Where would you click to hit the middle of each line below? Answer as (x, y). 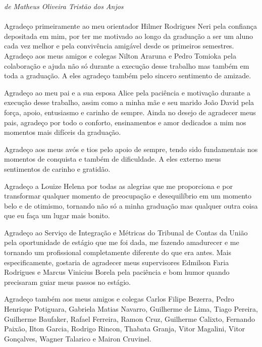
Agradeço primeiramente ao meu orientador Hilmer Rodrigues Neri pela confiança (131, 26)
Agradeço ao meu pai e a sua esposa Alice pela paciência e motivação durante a (127, 92)
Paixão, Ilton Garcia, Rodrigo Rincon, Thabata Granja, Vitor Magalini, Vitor (125, 329)
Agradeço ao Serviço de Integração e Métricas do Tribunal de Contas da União (126, 232)
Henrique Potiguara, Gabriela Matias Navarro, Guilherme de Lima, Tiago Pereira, (131, 309)
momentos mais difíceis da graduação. (63, 132)
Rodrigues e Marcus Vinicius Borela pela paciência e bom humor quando (117, 272)
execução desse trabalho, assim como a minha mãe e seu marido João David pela (129, 102)
